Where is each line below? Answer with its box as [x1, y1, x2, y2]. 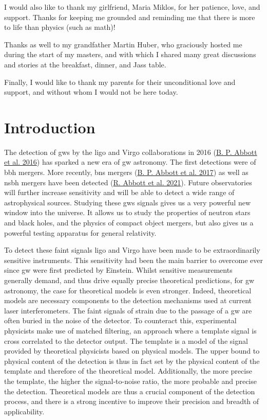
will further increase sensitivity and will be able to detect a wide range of [4, 187, 235, 198]
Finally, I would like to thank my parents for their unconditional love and [4, 76, 236, 87]
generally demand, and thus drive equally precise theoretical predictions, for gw [4, 275, 254, 285]
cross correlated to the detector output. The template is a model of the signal [4, 335, 248, 346]
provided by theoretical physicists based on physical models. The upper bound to [4, 345, 260, 356]
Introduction [4, 116, 96, 137]
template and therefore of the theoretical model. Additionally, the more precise [4, 365, 252, 376]
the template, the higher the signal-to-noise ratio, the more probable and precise [4, 375, 257, 386]
